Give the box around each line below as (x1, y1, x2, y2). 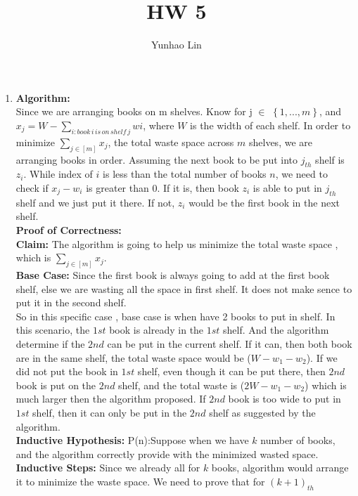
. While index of (23, 167, 93, 181)
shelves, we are (248, 134, 312, 149)
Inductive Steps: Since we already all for (15, 460, 200, 475)
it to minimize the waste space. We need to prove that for (15, 474, 265, 488)
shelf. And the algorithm (223, 322, 329, 337)
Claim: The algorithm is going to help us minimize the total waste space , (15, 236, 338, 251)
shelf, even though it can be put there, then (137, 364, 326, 379)
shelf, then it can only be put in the (32, 405, 187, 419)
